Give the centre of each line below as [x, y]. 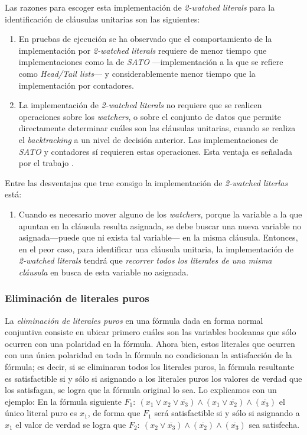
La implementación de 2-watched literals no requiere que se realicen [140, 105]
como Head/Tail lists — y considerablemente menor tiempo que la [137, 73]
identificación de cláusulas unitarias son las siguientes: [102, 19]
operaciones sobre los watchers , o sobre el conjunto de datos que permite [150, 116]
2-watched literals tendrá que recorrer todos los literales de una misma [145, 260]
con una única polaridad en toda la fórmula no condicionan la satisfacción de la [148, 355]
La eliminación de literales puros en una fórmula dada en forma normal [134, 320]
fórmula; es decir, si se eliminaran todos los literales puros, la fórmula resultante [150, 367]
